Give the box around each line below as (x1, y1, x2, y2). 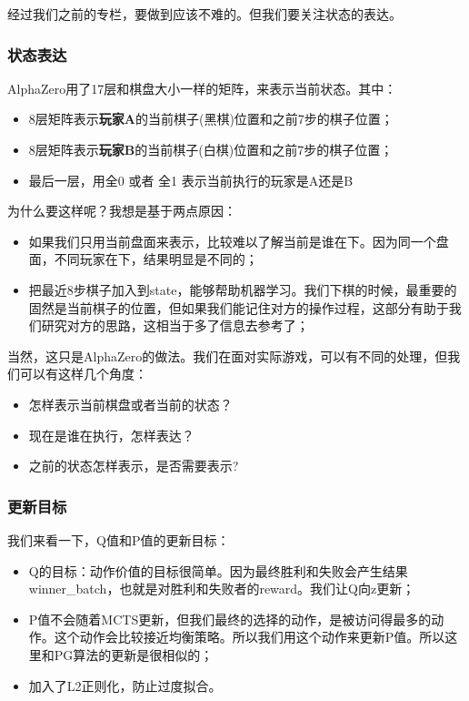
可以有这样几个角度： (19, 364, 147, 383)
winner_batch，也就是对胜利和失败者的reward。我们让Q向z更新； (28, 579, 415, 598)
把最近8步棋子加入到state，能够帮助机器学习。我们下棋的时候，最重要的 (28, 279, 457, 299)
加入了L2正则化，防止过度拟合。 (28, 676, 222, 695)
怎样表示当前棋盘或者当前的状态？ (28, 394, 233, 413)
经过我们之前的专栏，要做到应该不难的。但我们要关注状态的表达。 (7, 5, 402, 23)
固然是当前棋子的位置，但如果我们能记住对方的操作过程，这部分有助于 (28, 298, 449, 317)
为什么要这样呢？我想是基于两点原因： (7, 201, 236, 220)
